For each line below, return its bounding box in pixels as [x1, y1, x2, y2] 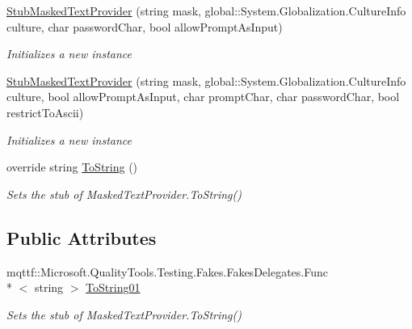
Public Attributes [6, 225, 157, 250]
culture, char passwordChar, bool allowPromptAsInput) [6, 18, 283, 35]
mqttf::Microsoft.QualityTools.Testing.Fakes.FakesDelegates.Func [6, 263, 328, 280]
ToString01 [86, 279, 141, 296]
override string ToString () [6, 158, 138, 175]
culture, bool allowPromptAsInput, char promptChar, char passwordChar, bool [6, 88, 400, 105]
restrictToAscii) [6, 103, 84, 120]
